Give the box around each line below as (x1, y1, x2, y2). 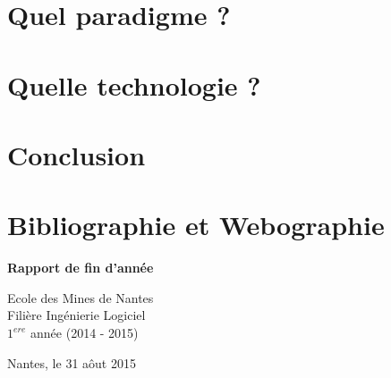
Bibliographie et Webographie (7, 206, 385, 243)
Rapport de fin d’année (7, 258, 154, 277)
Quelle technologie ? (7, 66, 261, 103)
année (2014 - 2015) (30, 323, 139, 342)
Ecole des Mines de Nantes (7, 288, 154, 307)
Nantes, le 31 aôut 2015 (7, 353, 136, 372)
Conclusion (7, 136, 146, 172)
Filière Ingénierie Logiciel (7, 306, 146, 324)
